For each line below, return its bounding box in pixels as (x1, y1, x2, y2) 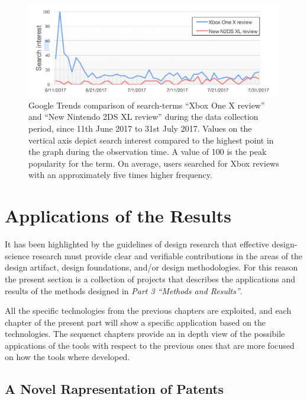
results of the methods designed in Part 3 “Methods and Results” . (5, 284, 243, 297)
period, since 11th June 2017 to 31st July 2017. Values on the (28, 122, 252, 135)
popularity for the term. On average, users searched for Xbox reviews (28, 157, 279, 169)
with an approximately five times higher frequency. (28, 168, 212, 181)
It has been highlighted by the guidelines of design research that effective (5, 238, 269, 250)
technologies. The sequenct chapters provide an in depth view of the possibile (5, 327, 285, 340)
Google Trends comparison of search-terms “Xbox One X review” (28, 98, 265, 111)
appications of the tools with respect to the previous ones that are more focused (5, 339, 295, 351)
